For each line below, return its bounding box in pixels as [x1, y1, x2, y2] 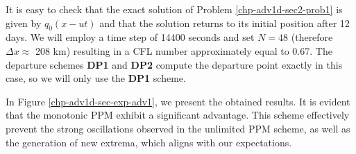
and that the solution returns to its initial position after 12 [99, 15, 350, 30]
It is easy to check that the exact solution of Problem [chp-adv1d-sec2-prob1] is [6, 2, 343, 16]
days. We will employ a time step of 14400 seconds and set [6, 30, 255, 44]
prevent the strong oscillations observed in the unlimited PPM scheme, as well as [6, 121, 350, 135]
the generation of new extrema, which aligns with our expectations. [6, 135, 292, 149]
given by [6, 15, 42, 30]
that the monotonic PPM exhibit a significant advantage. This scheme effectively [6, 108, 350, 122]
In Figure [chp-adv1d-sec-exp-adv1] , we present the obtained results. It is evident [6, 94, 350, 108]
